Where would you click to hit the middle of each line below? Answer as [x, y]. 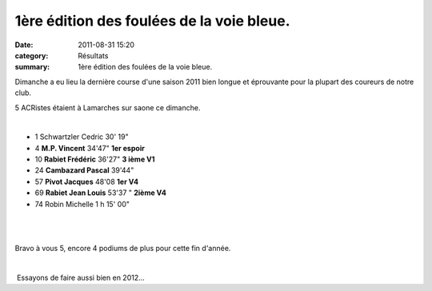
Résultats [93, 55]
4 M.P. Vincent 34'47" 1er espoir [90, 148]
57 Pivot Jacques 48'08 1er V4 [87, 181]
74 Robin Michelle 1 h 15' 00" [82, 204]
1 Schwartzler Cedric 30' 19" [82, 137]
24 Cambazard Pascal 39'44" [84, 170]
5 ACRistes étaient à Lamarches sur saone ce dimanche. [108, 107]
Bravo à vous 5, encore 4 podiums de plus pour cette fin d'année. [123, 248]
